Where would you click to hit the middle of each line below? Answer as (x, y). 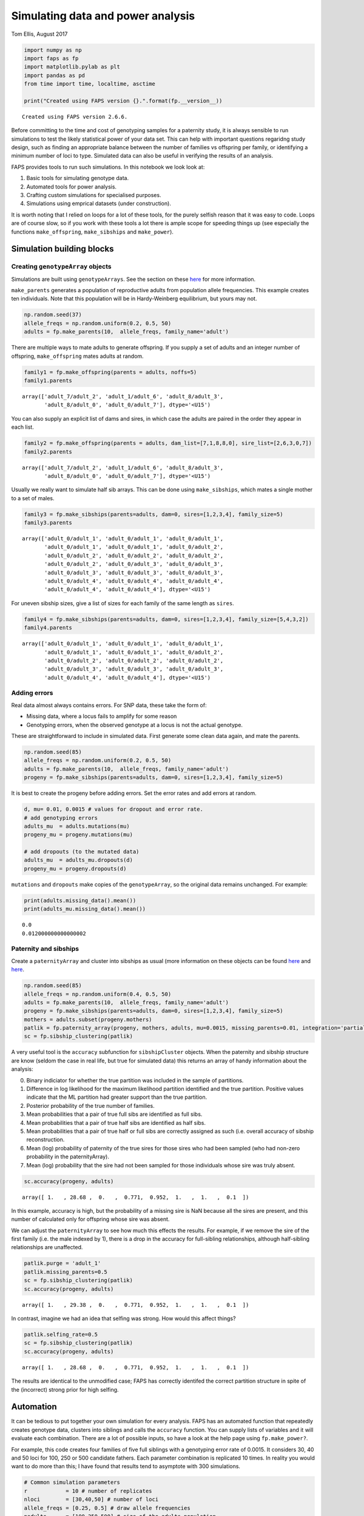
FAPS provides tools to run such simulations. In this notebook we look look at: (108, 167)
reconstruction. (45, 1139)
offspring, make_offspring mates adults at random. (77, 356)
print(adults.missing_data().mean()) (80, 900)
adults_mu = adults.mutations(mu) (77, 826)
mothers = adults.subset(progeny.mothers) (88, 1019)
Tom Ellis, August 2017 (39, 34)
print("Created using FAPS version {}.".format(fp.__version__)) (123, 101)
